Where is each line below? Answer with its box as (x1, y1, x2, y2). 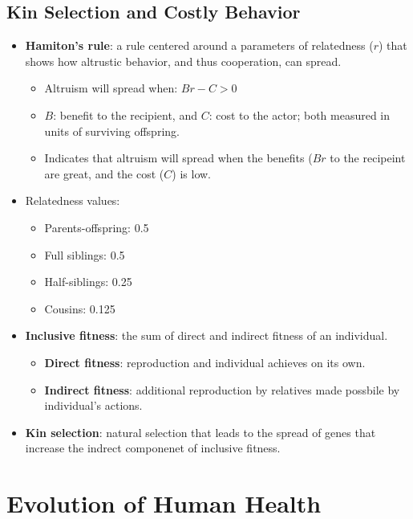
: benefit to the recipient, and (53, 106, 197, 123)
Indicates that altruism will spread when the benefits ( (44, 149, 313, 166)
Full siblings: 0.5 (44, 246, 125, 263)
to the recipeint (330, 149, 406, 166)
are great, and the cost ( (44, 165, 164, 182)
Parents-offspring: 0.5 (44, 219, 149, 235)
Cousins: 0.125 (44, 300, 115, 317)
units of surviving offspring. (44, 122, 180, 139)
